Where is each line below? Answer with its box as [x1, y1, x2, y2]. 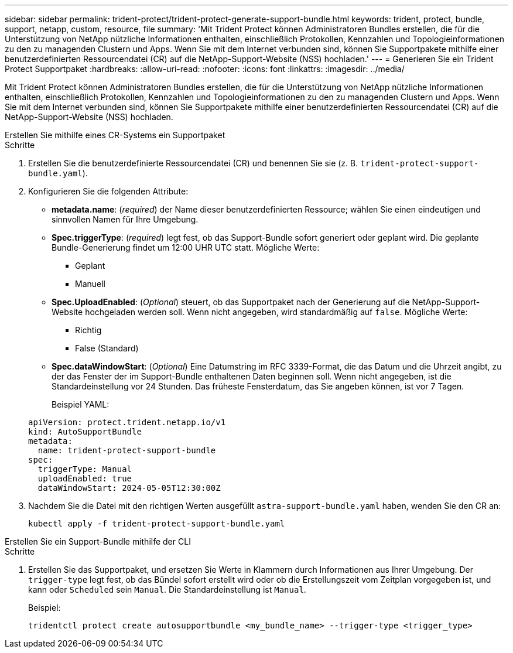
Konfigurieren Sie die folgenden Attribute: [28, 186, 189, 196]
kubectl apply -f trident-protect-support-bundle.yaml [28, 519, 285, 528]
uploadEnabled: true [37, 474, 132, 483]
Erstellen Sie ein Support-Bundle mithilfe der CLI [5, 536, 191, 546]
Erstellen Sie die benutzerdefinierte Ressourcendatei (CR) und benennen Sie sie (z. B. [28, 158, 358, 168]
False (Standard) [75, 343, 139, 353]
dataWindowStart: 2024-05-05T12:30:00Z [37, 483, 221, 493]
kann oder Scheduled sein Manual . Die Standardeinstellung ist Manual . [28, 584, 306, 594]
